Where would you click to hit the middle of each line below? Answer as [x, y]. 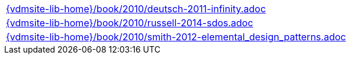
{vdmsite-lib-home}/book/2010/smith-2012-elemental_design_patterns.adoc [176, 37]
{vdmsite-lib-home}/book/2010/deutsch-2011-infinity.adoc [136, 9]
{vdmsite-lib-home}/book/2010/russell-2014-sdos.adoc [130, 23]
